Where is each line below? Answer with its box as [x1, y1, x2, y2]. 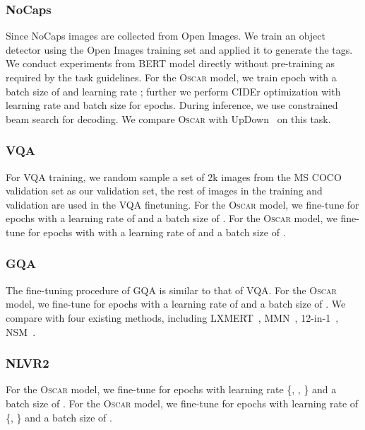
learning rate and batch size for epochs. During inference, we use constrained [6, 98, 338, 112]
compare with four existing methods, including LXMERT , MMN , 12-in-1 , [6, 310, 339, 325]
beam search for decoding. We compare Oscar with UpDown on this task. [6, 111, 331, 126]
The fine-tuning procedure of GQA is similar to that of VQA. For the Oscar [6, 282, 337, 297]
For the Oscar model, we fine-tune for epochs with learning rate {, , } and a [6, 382, 337, 397]
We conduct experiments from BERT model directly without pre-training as [6, 56, 335, 71]
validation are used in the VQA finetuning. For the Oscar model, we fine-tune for [6, 197, 359, 211]
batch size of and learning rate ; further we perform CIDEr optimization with [6, 83, 341, 98]
